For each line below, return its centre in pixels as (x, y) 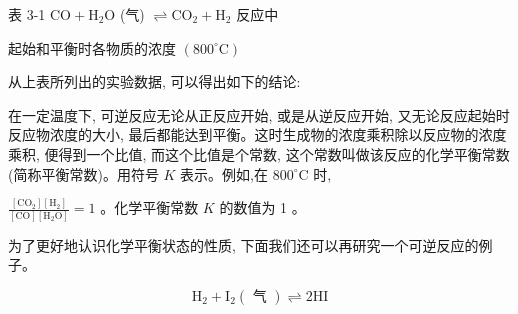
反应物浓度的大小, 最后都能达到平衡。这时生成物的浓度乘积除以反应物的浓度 (257, 134)
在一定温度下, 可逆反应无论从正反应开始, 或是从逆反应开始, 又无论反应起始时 (259, 114)
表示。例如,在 (224, 173)
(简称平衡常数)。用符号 (83, 173)
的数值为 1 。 (262, 207)
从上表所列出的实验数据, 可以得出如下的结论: (154, 81)
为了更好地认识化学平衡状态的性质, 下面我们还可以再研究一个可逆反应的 (243, 244)
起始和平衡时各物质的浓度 (92, 47)
